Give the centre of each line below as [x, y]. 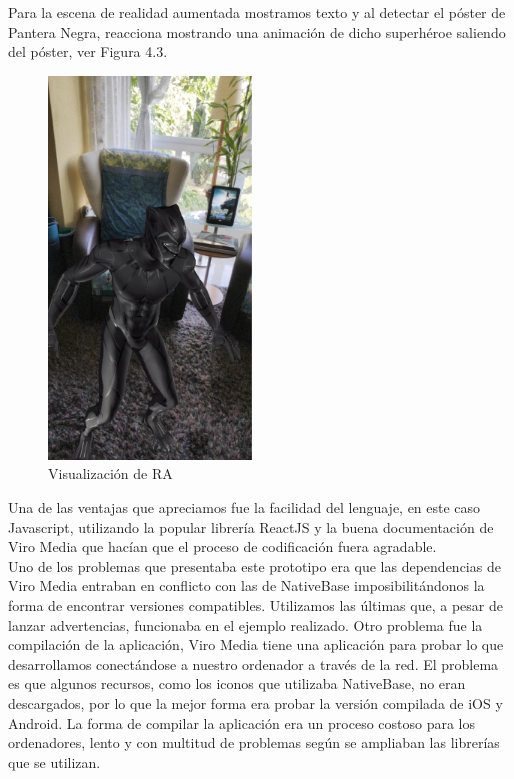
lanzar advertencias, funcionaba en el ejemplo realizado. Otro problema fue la [245, 624]
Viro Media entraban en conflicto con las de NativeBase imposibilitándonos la [246, 585]
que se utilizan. [54, 761]
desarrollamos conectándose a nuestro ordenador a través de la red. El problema [253, 663]
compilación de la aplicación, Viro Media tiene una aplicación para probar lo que [256, 644]
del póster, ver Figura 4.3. [88, 51]
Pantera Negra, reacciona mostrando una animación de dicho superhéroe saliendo [257, 31]
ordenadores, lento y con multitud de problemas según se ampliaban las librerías [254, 742]
